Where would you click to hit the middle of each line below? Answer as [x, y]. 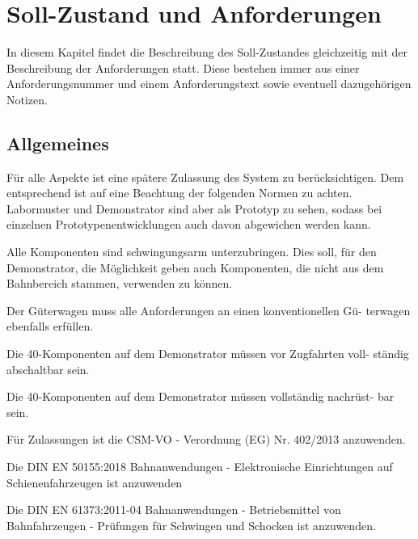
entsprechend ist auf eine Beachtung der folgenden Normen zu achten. [179, 193]
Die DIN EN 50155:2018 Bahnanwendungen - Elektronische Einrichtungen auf [200, 467]
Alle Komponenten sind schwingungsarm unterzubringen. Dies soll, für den [192, 252]
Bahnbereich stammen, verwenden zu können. [120, 283]
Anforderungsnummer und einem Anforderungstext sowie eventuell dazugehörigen [209, 84]
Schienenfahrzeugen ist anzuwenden [95, 482]
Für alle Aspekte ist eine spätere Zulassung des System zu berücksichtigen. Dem [205, 177]
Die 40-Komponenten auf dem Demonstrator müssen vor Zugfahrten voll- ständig [208, 354]
